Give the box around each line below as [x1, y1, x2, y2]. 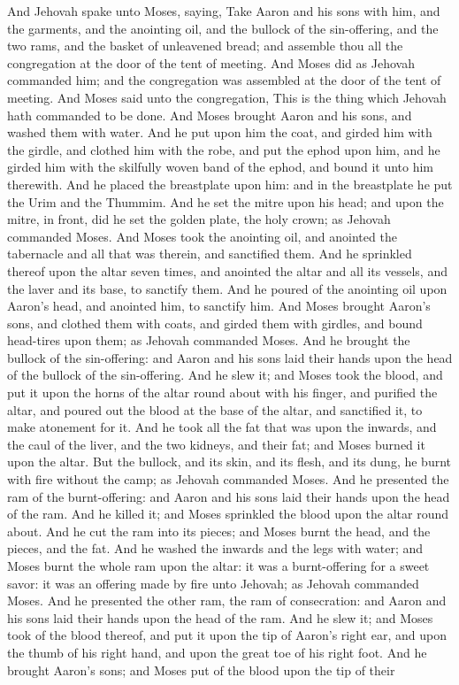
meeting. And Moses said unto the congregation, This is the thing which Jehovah [7, 88, 447, 106]
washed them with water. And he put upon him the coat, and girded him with [7, 123, 432, 142]
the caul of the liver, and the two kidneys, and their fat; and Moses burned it [7, 435, 425, 453]
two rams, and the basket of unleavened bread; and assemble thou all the [7, 36, 403, 55]
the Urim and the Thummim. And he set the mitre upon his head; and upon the [7, 192, 444, 211]
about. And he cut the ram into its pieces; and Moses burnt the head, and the [7, 521, 431, 540]
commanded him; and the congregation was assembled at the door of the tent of [7, 71, 441, 89]
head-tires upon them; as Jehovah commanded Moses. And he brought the [7, 331, 410, 350]
